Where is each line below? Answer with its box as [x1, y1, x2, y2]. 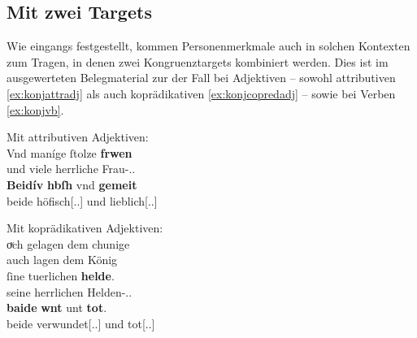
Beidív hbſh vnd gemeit [7, 175, 137, 193]
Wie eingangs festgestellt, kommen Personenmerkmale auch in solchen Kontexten [7, 37, 410, 54]
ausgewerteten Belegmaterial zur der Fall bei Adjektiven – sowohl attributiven [7, 69, 396, 86]
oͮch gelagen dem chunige [7, 235, 130, 252]
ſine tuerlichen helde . [7, 266, 115, 284]
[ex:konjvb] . [7, 101, 64, 118]
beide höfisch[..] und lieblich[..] [7, 192, 158, 209]
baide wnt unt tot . [7, 299, 107, 316]
